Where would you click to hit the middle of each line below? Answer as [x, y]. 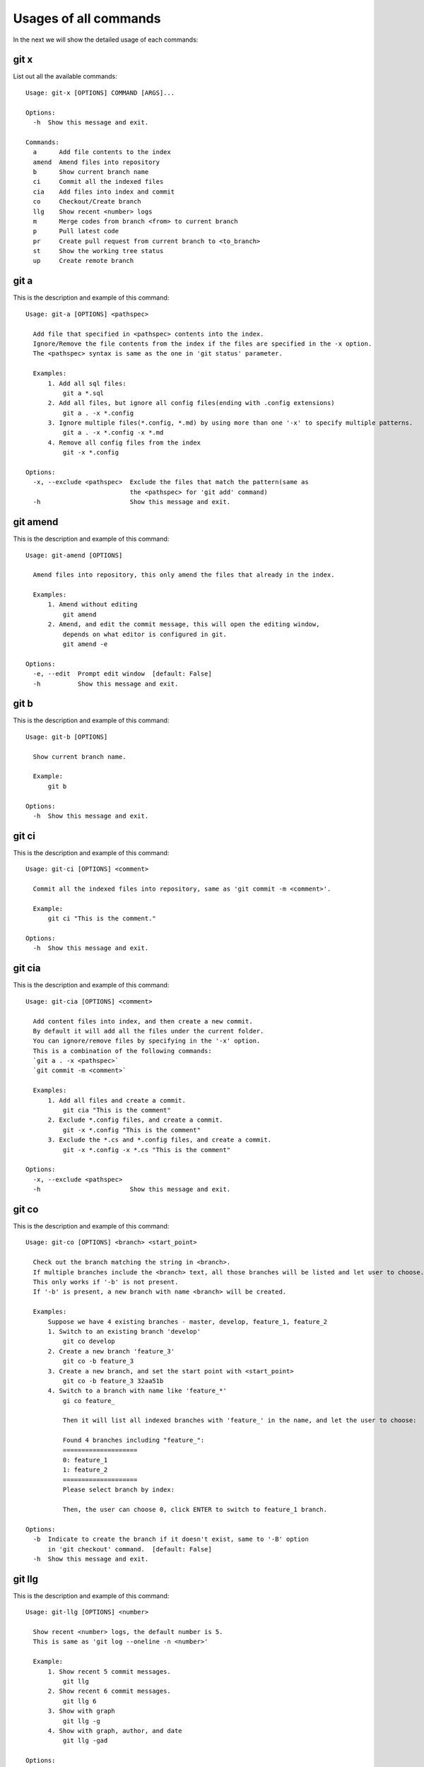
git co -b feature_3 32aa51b [113, 1381]
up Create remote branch [83, 261]
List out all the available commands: [65, 76]
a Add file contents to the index [102, 152]
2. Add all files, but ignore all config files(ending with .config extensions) [191, 403]
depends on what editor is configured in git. [145, 634]
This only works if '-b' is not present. [106, 1282]
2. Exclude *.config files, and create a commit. [135, 1120]
